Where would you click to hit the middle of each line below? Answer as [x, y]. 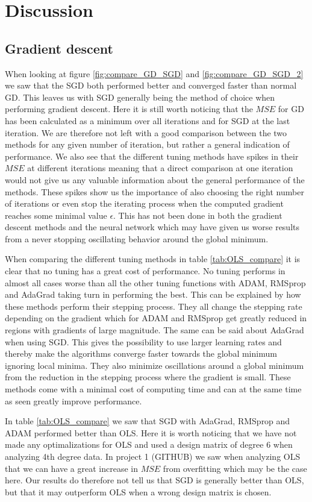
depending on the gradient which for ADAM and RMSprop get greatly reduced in [156, 318]
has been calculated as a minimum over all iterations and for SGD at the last [148, 120]
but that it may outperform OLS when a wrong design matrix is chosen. [138, 491]
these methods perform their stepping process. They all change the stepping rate [154, 306]
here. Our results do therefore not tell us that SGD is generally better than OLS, [154, 480]
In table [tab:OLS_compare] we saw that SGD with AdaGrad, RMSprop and [148, 421]
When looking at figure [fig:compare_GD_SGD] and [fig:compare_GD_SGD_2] [154, 73]
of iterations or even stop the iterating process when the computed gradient [144, 203]
